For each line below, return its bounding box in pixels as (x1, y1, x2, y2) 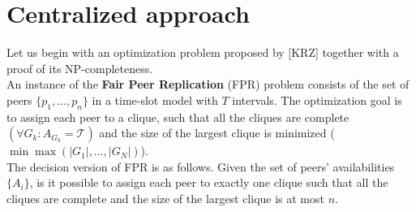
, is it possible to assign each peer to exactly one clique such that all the (29, 174, 388, 191)
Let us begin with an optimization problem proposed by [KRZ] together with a (6, 44, 399, 61)
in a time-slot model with (92, 91, 218, 108)
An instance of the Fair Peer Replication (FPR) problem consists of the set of (6, 76, 410, 93)
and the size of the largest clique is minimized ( (99, 124, 335, 141)
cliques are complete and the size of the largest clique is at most (6, 190, 324, 207)
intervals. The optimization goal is (232, 91, 402, 108)
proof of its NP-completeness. (6, 59, 153, 76)
